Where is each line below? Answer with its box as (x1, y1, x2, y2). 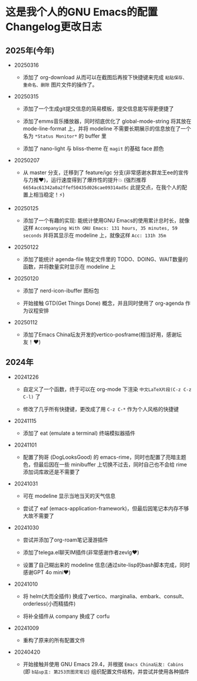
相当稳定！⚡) (33, 191, 65, 198)
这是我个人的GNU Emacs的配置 (5, 5, 158, 19)
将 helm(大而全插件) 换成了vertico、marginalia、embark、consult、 (22, 592, 187, 599)
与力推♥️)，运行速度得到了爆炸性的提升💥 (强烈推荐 (22, 177, 147, 183)
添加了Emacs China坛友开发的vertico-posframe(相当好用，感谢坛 (22, 331, 182, 338)
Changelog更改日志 (5, 20, 102, 34)
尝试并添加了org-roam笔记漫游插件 (22, 536, 109, 543)
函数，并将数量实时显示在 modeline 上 (22, 263, 116, 270)
